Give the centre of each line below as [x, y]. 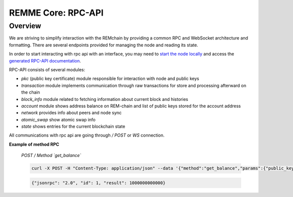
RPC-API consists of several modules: [47, 69]
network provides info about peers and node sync [72, 113]
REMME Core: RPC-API [56, 13]
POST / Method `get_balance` [51, 156]
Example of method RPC [34, 144]
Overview [25, 26]
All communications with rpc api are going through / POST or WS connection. [87, 135]
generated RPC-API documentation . [45, 60]
